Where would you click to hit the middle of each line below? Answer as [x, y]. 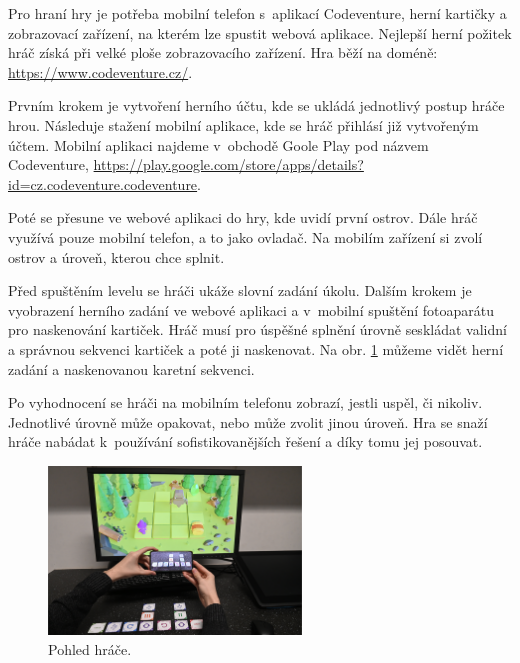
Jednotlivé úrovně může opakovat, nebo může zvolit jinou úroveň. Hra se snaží [248, 421]
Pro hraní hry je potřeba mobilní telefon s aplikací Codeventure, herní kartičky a [257, 13]
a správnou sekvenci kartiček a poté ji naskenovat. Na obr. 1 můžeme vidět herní [256, 348]
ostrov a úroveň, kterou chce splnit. [116, 256]
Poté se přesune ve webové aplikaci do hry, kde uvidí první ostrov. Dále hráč [243, 217]
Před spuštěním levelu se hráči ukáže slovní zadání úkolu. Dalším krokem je [240, 290]
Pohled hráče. [90, 648]
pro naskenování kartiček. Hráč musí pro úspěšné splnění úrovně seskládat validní [257, 329]
